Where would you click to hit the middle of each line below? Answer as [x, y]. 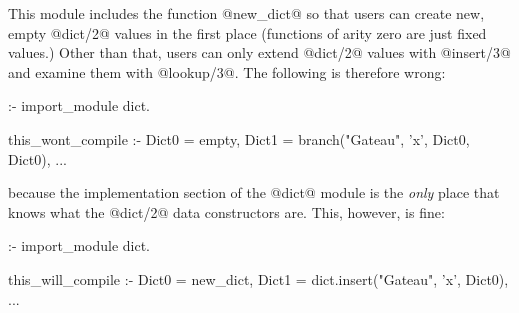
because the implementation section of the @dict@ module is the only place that [254, 192]
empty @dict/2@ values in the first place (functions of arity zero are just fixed [247, 32]
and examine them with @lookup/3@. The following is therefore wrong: [227, 71]
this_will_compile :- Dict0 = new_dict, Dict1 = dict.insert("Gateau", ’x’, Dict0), [258, 278]
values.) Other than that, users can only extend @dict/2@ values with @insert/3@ [259, 52]
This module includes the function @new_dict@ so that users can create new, [246, 13]
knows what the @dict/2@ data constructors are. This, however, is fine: [226, 211]
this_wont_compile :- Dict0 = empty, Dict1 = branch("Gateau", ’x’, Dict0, [239, 138]
